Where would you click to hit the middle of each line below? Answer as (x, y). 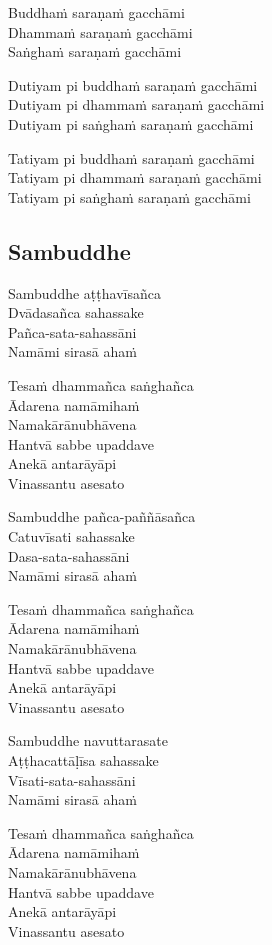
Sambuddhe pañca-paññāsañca (102, 516)
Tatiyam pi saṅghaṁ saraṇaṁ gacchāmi (129, 196)
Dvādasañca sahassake (76, 312)
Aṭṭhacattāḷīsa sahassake (83, 760)
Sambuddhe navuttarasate (88, 740)
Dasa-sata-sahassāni (69, 555)
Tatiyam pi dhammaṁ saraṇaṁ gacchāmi (135, 177)
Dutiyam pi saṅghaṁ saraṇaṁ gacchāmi (131, 123)
